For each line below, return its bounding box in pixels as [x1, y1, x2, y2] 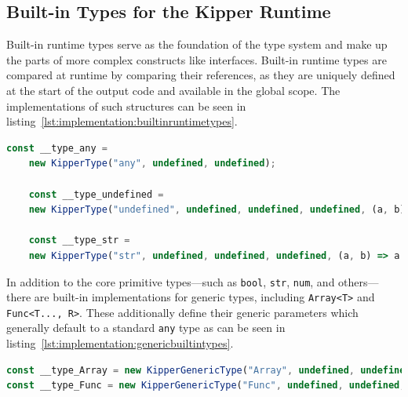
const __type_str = [28, 235, 130, 246]
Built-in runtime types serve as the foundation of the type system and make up [6, 36, 388, 53]
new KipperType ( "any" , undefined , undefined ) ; [28, 158, 276, 169]
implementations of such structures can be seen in [6, 97, 246, 114]
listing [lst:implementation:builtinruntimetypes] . [6, 113, 238, 129]
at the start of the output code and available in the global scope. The [6, 82, 341, 98]
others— [338, 273, 379, 290]
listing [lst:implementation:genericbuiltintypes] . [6, 335, 234, 351]
